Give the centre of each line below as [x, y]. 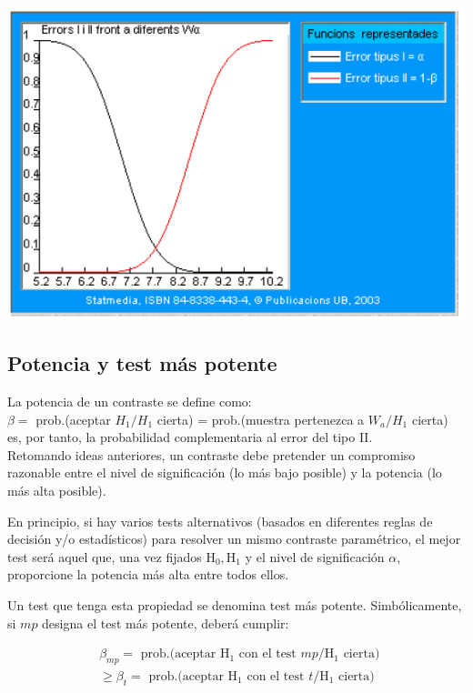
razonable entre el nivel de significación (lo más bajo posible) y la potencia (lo [225, 472]
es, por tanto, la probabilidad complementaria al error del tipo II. [190, 437]
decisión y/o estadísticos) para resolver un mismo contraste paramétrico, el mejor [234, 539]
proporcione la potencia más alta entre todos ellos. [148, 574]
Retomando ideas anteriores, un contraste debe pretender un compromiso [211, 454]
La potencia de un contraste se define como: [130, 402]
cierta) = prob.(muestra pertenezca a [261, 419]
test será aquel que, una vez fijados [105, 556]
